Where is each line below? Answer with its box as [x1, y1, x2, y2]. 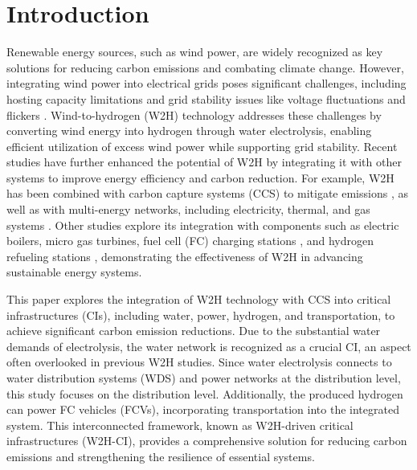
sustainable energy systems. [6, 264, 142, 280]
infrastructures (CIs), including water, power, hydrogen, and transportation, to [6, 306, 395, 323]
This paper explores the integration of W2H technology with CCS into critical [6, 291, 391, 308]
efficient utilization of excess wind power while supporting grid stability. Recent [6, 137, 398, 154]
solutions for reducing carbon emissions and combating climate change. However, [6, 59, 404, 76]
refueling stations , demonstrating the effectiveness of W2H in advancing [6, 247, 363, 264]
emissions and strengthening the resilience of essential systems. [6, 448, 315, 464]
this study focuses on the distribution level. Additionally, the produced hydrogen [6, 385, 403, 402]
